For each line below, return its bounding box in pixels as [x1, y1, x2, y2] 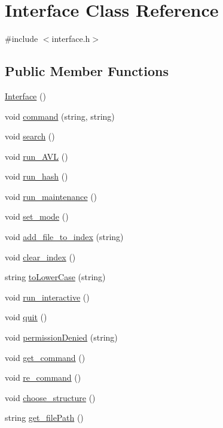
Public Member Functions [5, 62, 169, 80]
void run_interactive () [5, 290, 90, 303]
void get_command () [5, 351, 85, 363]
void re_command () [5, 371, 81, 384]
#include [5, 32, 38, 45]
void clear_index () [5, 250, 76, 263]
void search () [5, 130, 55, 142]
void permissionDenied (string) [5, 331, 118, 344]
